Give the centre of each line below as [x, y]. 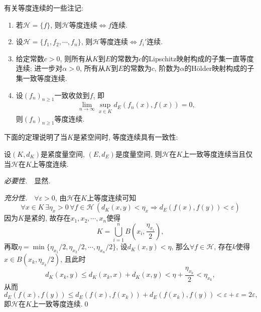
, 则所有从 [76, 58]
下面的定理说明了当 [36, 137]
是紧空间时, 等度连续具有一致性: [125, 137]
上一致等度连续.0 [60, 304]
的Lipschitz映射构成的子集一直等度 [198, 58]
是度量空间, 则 [139, 153]
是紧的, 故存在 [47, 218]
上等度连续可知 [112, 197]
